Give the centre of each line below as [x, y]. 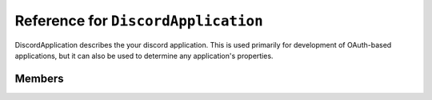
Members [39, 78]
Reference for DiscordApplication [139, 21]
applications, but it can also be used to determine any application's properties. [144, 56]
